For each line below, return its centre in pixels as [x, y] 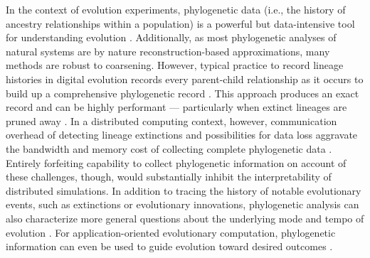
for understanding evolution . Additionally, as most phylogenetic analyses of [171, 37]
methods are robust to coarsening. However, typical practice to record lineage [175, 65]
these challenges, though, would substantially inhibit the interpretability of [169, 177]
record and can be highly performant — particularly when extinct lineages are [176, 107]
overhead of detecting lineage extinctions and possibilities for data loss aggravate [182, 135]
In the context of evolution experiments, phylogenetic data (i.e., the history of [176, 9]
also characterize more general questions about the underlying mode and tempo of [185, 218]
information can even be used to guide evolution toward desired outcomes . [169, 246]
